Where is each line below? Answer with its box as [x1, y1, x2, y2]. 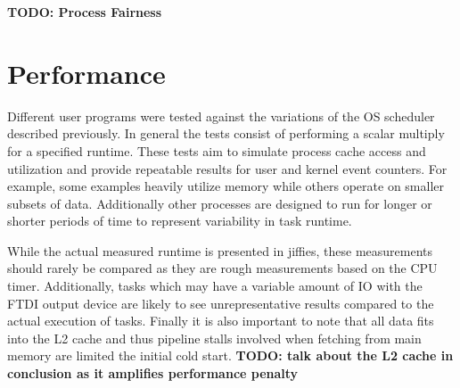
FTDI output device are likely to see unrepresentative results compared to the [7, 293, 434, 312]
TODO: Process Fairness [7, 3, 162, 21]
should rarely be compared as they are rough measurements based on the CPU [7, 259, 438, 277]
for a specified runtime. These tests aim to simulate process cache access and [7, 141, 426, 160]
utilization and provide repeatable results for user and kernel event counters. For [7, 159, 448, 177]
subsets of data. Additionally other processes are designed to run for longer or [7, 194, 432, 212]
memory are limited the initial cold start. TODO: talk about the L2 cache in [7, 346, 454, 365]
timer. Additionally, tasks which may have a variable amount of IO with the [7, 277, 423, 295]
